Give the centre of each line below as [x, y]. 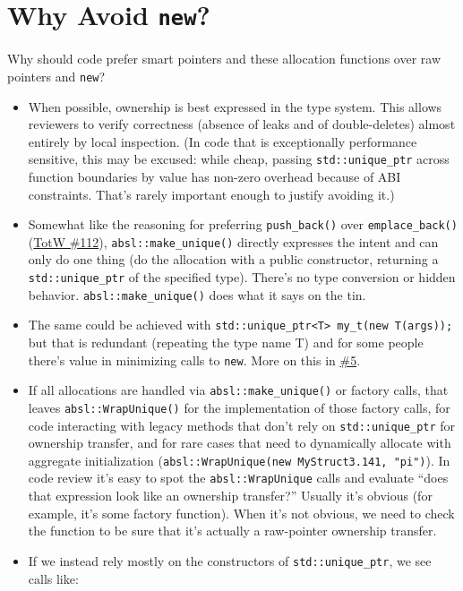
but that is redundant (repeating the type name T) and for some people [226, 342]
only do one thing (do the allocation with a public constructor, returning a [233, 259]
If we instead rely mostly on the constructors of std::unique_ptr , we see [230, 560]
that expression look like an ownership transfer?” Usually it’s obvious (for [230, 496]
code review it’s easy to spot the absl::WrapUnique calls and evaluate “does [238, 478]
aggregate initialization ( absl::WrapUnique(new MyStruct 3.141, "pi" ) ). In [239, 460]
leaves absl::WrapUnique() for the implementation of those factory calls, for [239, 407]
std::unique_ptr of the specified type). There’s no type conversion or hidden [242, 277]
